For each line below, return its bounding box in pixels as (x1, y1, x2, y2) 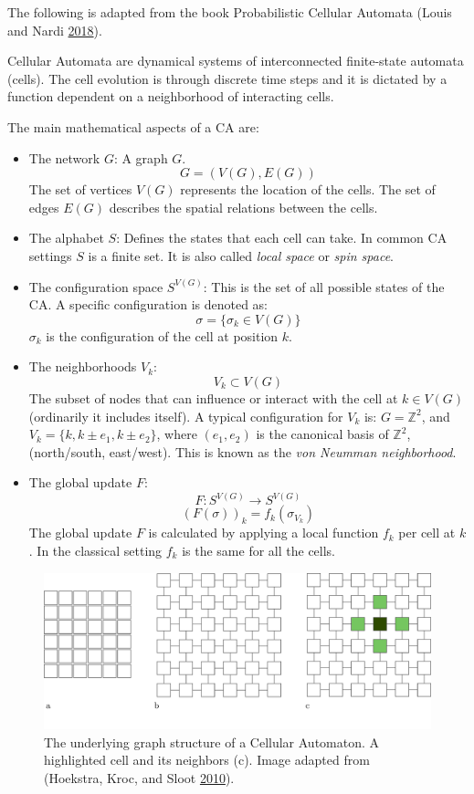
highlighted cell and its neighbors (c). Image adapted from (44, 750, 370, 769)
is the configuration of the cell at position (46, 326, 279, 345)
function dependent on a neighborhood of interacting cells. (7, 87, 334, 106)
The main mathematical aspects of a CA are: (7, 117, 259, 136)
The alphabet (28, 228, 104, 247)
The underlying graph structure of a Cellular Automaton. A (44, 732, 380, 751)
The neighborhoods (28, 357, 137, 376)
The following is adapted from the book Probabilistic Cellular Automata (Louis (7, 3, 452, 21)
